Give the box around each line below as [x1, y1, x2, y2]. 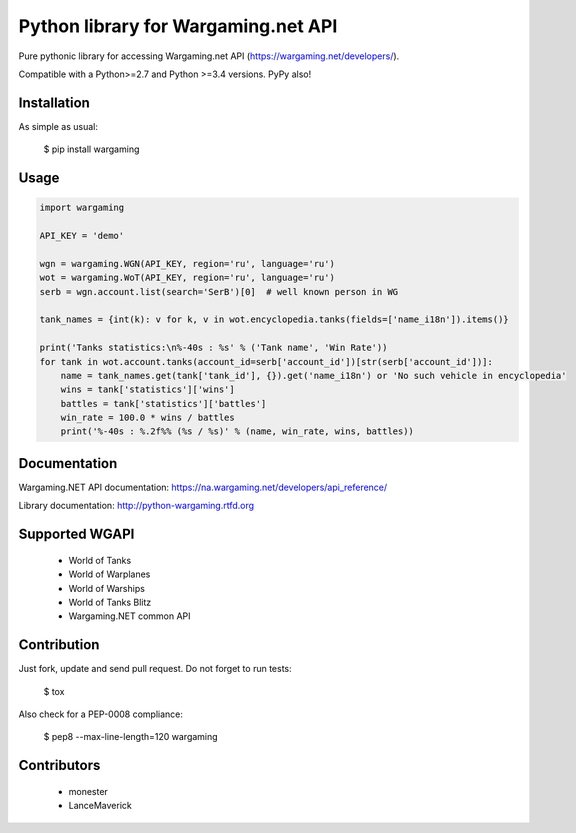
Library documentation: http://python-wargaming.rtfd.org [18, 500, 255, 512]
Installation [18, 94, 90, 111]
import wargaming [39, 202, 125, 214]
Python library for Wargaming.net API [18, 15, 338, 37]
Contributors [18, 757, 101, 774]
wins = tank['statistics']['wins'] [60, 384, 235, 395]
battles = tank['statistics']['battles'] [60, 398, 267, 409]
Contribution [18, 636, 100, 654]
